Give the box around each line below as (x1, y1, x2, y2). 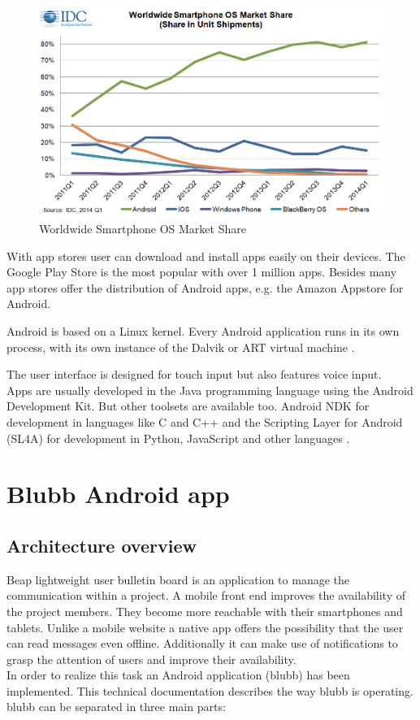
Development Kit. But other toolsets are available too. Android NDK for (6, 397, 370, 414)
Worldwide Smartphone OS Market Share (39, 220, 246, 237)
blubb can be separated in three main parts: (6, 698, 226, 715)
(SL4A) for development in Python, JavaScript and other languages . (6, 429, 350, 446)
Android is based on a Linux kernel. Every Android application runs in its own (6, 322, 400, 339)
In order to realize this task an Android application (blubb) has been (6, 666, 350, 683)
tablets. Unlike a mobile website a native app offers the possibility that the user (6, 618, 404, 635)
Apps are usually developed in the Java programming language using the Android (6, 381, 414, 398)
